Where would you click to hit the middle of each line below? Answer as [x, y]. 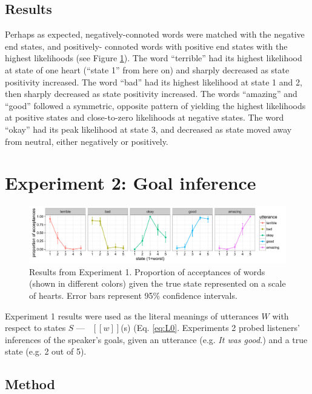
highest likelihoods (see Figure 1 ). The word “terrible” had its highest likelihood [154, 58]
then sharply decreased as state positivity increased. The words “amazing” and [151, 94]
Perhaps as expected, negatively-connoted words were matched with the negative [155, 34]
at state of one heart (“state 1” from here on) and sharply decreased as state [147, 69]
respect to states [35, 328]
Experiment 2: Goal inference [131, 183]
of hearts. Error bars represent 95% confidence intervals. [133, 295]
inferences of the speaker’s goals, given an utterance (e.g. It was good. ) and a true [156, 339]
